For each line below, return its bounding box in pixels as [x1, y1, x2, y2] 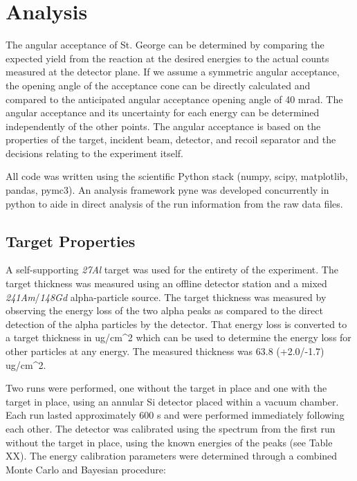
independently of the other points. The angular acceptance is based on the [6, 118, 321, 133]
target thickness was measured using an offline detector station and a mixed [6, 276, 327, 291]
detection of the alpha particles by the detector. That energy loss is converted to [6, 316, 347, 331]
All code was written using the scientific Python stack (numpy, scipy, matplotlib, [6, 169, 348, 183]
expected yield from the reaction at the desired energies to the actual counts [6, 51, 329, 65]
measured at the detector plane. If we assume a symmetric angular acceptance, [6, 64, 340, 79]
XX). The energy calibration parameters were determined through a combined [6, 448, 338, 463]
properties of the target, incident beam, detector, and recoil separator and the [6, 132, 336, 147]
